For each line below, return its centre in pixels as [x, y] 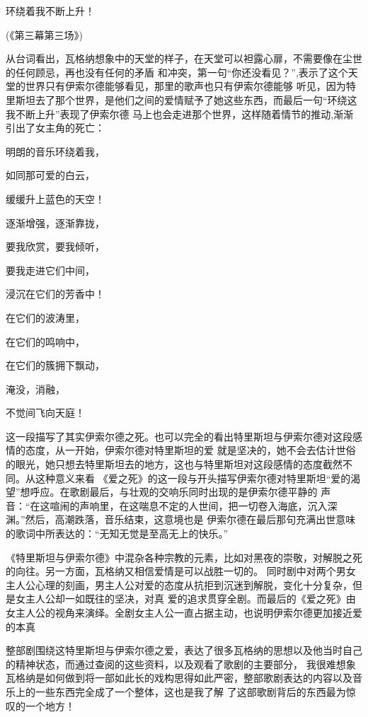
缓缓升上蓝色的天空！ [55, 198]
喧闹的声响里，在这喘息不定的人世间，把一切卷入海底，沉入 [189, 505]
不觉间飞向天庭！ [45, 413]
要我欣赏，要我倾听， [55, 246]
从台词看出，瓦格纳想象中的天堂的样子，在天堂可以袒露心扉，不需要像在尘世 [184, 58]
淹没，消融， [35, 389]
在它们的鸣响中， [45, 341]
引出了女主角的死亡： [55, 128]
